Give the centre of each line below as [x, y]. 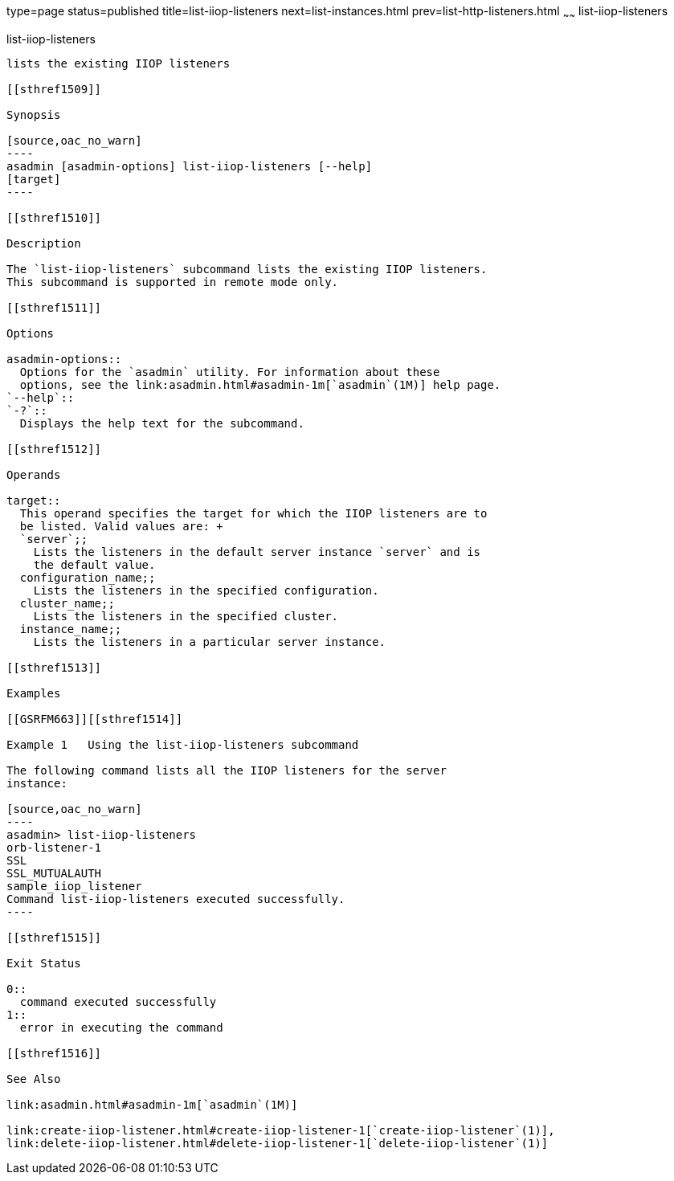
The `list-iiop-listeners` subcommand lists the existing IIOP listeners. [247, 269]
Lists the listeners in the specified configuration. [206, 590]
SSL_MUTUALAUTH [54, 873]
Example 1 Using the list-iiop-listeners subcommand [183, 744]
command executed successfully [118, 1001]
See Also [34, 1079]
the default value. [94, 564]
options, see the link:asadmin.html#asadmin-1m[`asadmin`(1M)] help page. [260, 384]
